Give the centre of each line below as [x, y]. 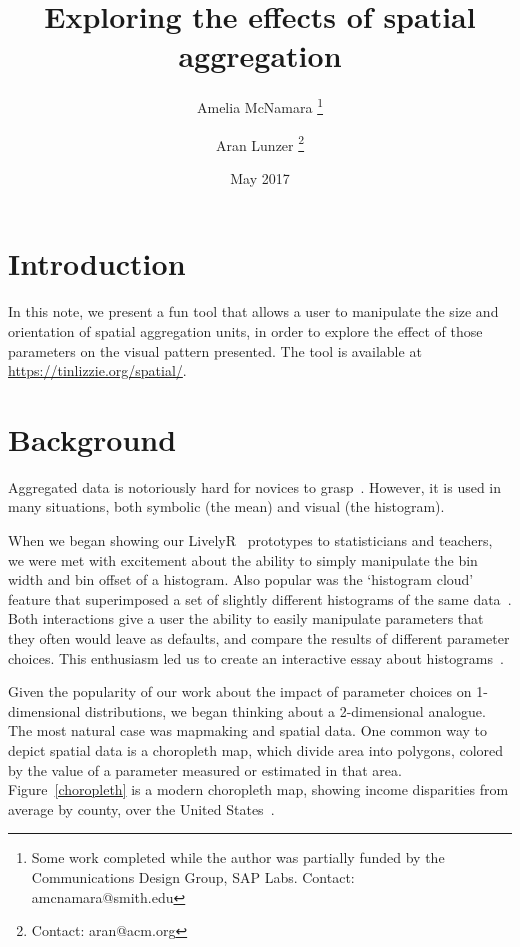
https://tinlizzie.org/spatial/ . [97, 370]
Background [92, 438]
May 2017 [260, 177]
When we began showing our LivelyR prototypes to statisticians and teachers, [250, 540]
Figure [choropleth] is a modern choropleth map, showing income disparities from [258, 789]
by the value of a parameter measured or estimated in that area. [205, 769]
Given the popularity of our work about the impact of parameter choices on [240, 691]
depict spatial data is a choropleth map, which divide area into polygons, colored [256, 749]
